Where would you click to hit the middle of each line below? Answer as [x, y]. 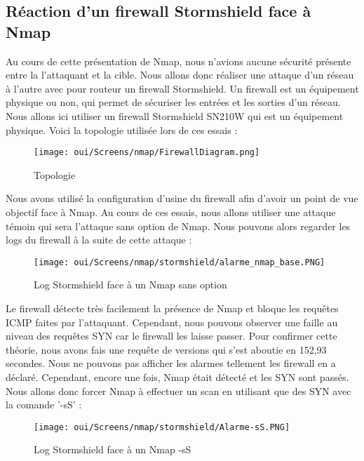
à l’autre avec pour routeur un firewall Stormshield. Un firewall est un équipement [182, 88]
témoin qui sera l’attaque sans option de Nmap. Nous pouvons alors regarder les [178, 226]
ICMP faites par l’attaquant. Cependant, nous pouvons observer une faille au [172, 322]
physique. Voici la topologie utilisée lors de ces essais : [122, 129]
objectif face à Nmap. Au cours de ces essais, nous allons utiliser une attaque [171, 212]
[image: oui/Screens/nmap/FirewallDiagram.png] [147, 153]
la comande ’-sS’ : [44, 405]
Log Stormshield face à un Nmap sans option [130, 285]
